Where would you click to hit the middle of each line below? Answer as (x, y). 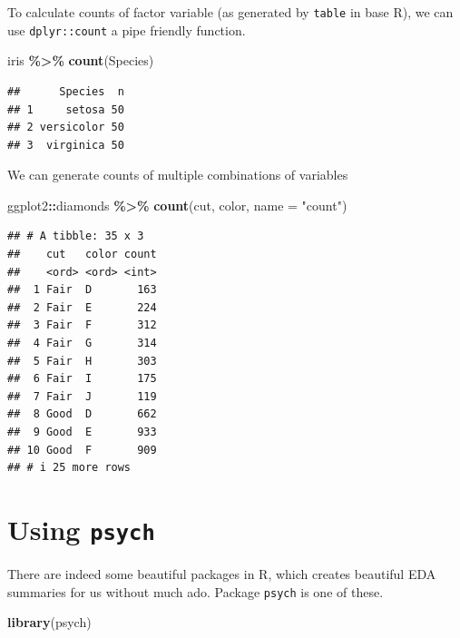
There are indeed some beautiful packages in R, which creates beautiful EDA (222, 574)
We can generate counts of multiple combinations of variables (178, 175)
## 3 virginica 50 (66, 145)
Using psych (81, 529)
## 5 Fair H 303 (82, 361)
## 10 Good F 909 (82, 450)
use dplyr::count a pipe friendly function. (127, 29)
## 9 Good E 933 (82, 432)
